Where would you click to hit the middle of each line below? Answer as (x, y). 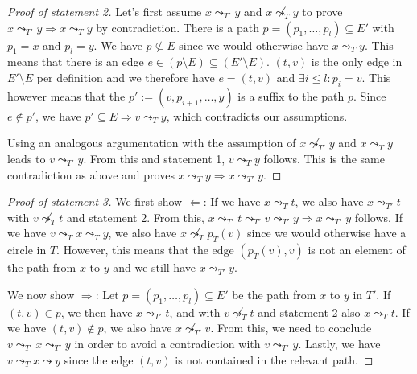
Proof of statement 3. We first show (95, 201)
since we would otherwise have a (326, 233)
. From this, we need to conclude (291, 328)
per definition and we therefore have (126, 77)
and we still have (154, 267)
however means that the (66, 95)
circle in (27, 250)
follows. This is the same (324, 158)
